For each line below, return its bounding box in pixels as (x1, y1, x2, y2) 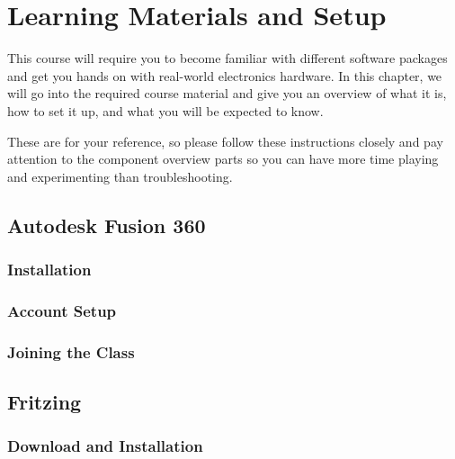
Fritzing (7, 387, 82, 415)
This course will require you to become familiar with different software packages (7, 49, 448, 67)
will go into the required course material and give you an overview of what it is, (7, 84, 447, 103)
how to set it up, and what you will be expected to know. (7, 101, 324, 120)
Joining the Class (7, 340, 135, 363)
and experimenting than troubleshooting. (7, 166, 233, 185)
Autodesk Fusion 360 (7, 211, 206, 238)
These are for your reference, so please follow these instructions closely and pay (7, 131, 443, 150)
